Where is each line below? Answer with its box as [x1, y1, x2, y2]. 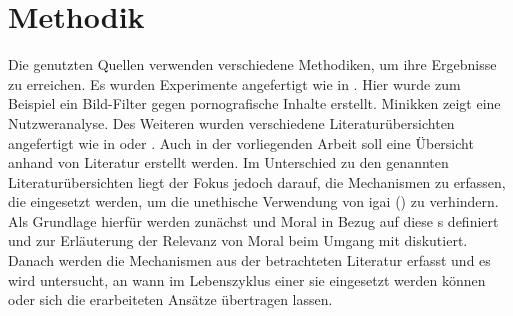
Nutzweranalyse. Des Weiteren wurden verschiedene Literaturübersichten [8, 112, 455, 133]
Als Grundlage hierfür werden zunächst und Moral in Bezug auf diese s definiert [8, 210, 499, 231]
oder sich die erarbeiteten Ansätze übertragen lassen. [8, 289, 333, 310]
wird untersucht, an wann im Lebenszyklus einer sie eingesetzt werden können [8, 269, 486, 290]
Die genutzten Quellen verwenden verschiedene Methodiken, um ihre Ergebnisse [8, 54, 497, 75]
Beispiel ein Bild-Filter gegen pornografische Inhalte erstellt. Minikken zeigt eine [8, 93, 501, 114]
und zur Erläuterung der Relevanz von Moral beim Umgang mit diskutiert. [8, 230, 468, 251]
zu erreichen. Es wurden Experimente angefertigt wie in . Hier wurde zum [8, 73, 461, 94]
